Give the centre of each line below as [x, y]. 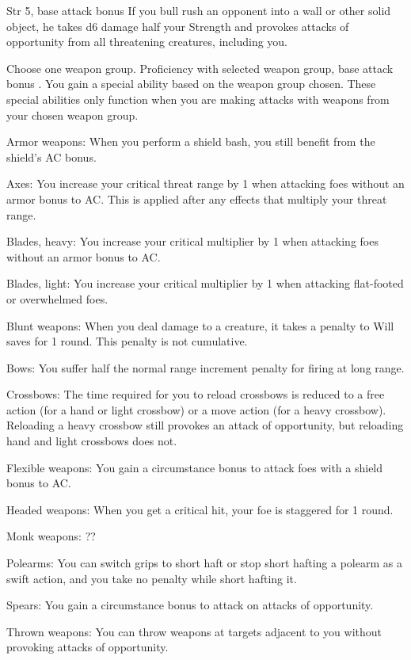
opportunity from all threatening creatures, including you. [147, 42]
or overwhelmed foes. [57, 298]
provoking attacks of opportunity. [88, 647]
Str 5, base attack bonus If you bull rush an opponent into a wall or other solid [199, 10]
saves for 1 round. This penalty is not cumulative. [127, 341]
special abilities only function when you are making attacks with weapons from [198, 99]
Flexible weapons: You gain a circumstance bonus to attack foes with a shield [195, 467]
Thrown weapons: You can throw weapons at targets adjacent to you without [194, 631]
